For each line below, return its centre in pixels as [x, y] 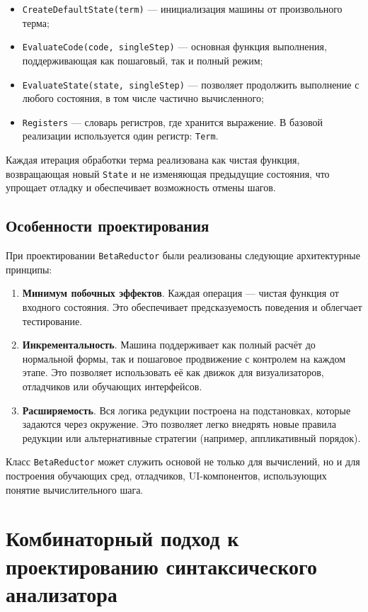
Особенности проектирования [108, 226]
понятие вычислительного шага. [75, 489]
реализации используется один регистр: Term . [120, 136]
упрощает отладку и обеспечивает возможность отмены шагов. [141, 187]
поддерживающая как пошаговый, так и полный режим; [143, 60]
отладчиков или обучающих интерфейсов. [112, 386]
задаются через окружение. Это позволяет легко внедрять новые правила [179, 424]
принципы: [29, 269]
